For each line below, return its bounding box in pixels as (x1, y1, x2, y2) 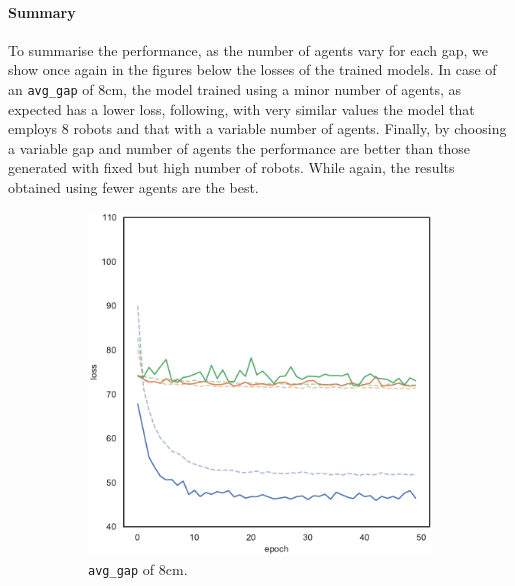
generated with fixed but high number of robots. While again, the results (8, 157, 455, 178)
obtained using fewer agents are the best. (8, 177, 259, 198)
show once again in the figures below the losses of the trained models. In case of (8, 59, 497, 80)
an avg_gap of (8, 78, 94, 99)
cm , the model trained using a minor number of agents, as (105, 78, 461, 99)
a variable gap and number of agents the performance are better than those (8, 137, 470, 158)
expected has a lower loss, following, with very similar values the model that (8, 98, 475, 119)
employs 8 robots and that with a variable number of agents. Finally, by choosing (8, 118, 507, 139)
